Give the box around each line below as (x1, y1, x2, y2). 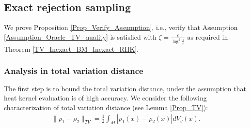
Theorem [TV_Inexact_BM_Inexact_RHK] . (4, 44, 139, 54)
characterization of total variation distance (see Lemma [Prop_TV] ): (4, 102, 208, 113)
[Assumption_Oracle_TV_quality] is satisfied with (4, 31, 156, 42)
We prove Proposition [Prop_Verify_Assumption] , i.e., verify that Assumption (4, 22, 238, 32)
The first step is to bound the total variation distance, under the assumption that (4, 83, 246, 93)
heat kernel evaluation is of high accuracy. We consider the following (4, 93, 207, 103)
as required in (187, 31, 228, 42)
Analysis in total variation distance (4, 64, 143, 76)
